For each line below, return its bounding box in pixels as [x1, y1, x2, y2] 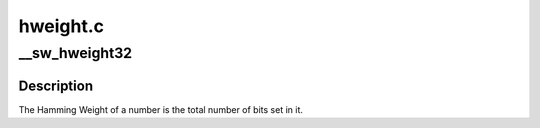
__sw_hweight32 [18, 44, 133, 62]
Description [18, 77, 94, 94]
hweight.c [18, 15, 105, 37]
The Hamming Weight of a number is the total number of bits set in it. [18, 103, 304, 115]
